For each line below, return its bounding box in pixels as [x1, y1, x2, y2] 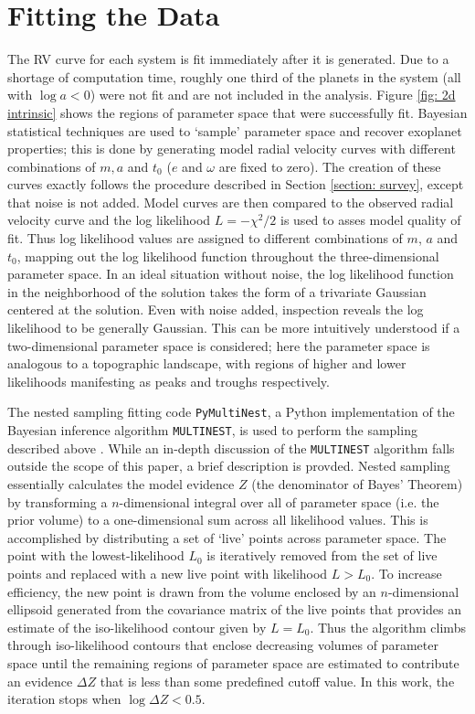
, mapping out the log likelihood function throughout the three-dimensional [16, 246, 439, 265]
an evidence [7, 671, 73, 690]
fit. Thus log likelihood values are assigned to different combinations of [7, 229, 403, 248]
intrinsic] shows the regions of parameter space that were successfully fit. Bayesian [7, 102, 468, 122]
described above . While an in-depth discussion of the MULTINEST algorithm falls [7, 438, 455, 457]
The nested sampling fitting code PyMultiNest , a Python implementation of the [7, 402, 455, 421]
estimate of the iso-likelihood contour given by [7, 617, 267, 636]
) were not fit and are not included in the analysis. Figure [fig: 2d [90, 85, 456, 104]
